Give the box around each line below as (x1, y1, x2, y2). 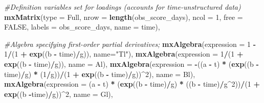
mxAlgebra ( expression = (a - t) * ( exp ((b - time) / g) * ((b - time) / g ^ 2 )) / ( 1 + (4, 79, 260, 89)
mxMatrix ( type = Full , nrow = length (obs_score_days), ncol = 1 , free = (4, 11, 243, 22)
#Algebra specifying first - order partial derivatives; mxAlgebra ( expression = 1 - (4, 38, 256, 49)
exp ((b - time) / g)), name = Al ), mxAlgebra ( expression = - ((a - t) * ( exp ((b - (4, 58, 259, 69)
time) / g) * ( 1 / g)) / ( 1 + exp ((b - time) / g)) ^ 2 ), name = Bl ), (4, 68, 195, 79)
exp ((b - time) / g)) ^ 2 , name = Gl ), (4, 88, 113, 99)
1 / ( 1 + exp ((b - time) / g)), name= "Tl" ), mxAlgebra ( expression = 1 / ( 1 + (4, 48, 244, 59)
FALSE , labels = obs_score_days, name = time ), (4, 21, 160, 32)
